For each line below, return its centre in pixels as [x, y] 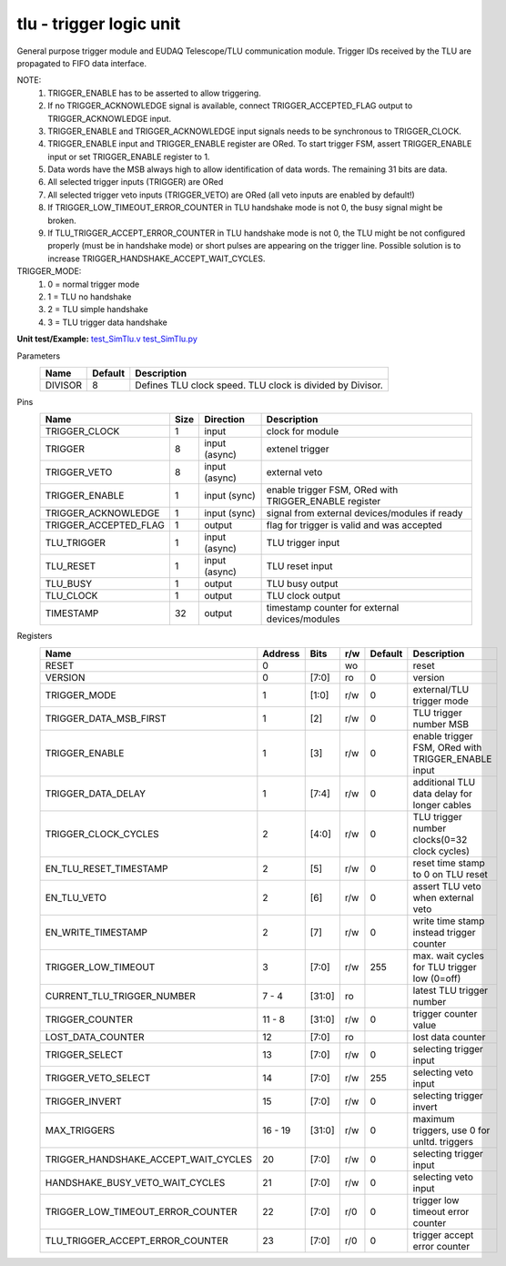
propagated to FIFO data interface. [82, 63]
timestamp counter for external [333, 608]
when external [443, 897]
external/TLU [441, 689]
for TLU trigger [445, 967]
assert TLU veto [447, 886]
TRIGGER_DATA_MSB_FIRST [106, 718]
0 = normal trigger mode [94, 284]
